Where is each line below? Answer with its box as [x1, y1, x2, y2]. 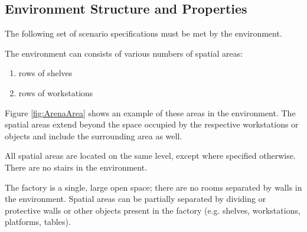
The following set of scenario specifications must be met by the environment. [5, 27, 282, 40]
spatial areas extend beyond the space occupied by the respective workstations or [5, 118, 299, 130]
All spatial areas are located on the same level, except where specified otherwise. [5, 149, 296, 162]
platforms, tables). [5, 215, 71, 228]
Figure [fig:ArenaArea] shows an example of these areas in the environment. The [5, 106, 296, 119]
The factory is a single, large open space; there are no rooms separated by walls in [5, 181, 302, 193]
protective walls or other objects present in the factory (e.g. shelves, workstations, [5, 204, 301, 216]
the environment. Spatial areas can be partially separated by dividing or [5, 192, 266, 205]
